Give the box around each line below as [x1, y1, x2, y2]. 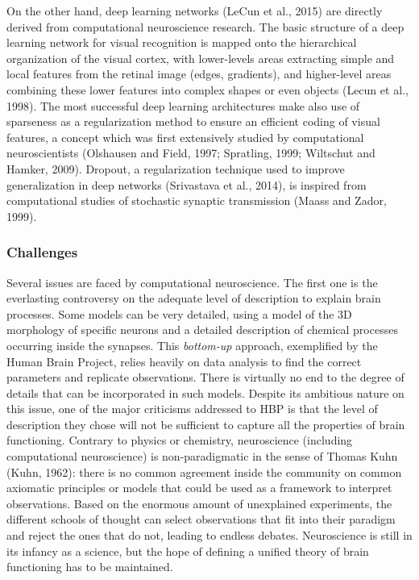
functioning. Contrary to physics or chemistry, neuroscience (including [6, 432, 353, 449]
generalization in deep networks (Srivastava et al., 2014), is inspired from [6, 176, 367, 193]
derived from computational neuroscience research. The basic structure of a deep [6, 18, 404, 35]
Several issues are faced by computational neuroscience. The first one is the [6, 273, 378, 290]
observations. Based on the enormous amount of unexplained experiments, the [6, 494, 392, 511]
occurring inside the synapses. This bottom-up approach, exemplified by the [6, 336, 378, 353]
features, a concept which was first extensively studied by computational [6, 128, 364, 145]
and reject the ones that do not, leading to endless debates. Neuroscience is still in [6, 527, 413, 544]
